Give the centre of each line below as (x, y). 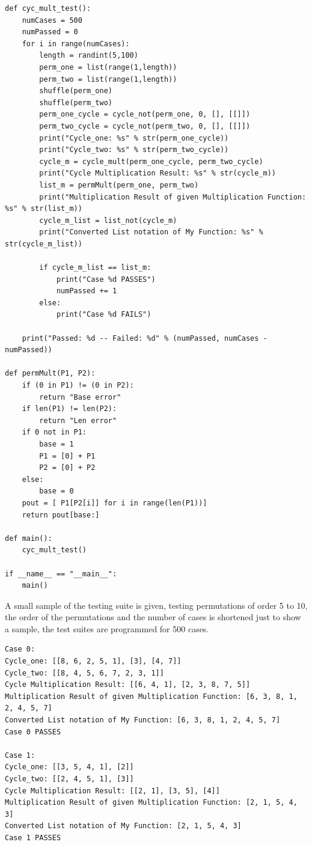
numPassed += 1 (87, 291)
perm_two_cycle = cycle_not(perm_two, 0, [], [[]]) (145, 126)
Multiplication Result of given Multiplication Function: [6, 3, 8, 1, (151, 696)
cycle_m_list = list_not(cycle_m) (108, 220)
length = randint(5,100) (89, 56)
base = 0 (57, 491)
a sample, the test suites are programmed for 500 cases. (107, 628)
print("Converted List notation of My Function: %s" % (151, 232)
